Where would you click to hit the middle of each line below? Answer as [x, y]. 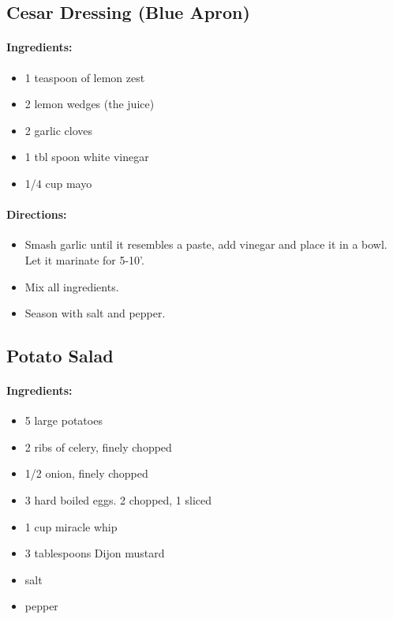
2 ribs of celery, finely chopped [98, 446]
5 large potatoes [64, 420]
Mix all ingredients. [72, 286]
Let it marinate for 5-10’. [84, 259]
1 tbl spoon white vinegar [87, 157]
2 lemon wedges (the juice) [90, 104]
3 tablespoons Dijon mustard [95, 553]
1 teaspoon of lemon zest [85, 77]
